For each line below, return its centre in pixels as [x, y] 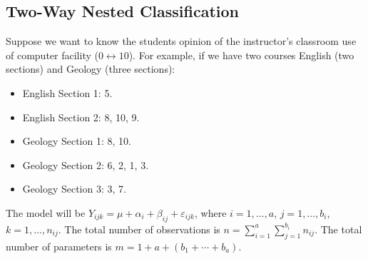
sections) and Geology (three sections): [91, 69]
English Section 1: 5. [67, 92]
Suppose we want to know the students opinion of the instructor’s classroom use [181, 41]
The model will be [46, 212]
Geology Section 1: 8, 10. [77, 141]
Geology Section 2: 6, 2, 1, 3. [86, 164]
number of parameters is [59, 246]
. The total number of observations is [139, 229]
